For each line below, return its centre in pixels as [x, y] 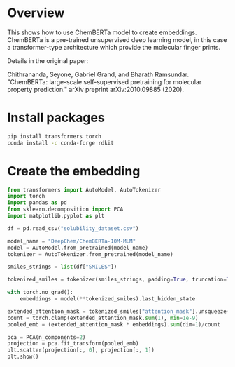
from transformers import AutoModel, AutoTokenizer [84, 190]
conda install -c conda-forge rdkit [60, 143]
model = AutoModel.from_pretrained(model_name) [78, 248]
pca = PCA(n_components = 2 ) [47, 337]
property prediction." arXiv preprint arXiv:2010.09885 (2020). [95, 89]
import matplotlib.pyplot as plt [56, 216]
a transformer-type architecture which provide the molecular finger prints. [114, 47]
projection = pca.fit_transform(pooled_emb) [73, 344]
